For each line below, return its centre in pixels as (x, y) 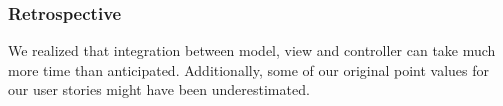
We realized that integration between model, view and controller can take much (252, 50)
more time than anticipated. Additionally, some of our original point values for (249, 69)
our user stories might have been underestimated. (159, 89)
